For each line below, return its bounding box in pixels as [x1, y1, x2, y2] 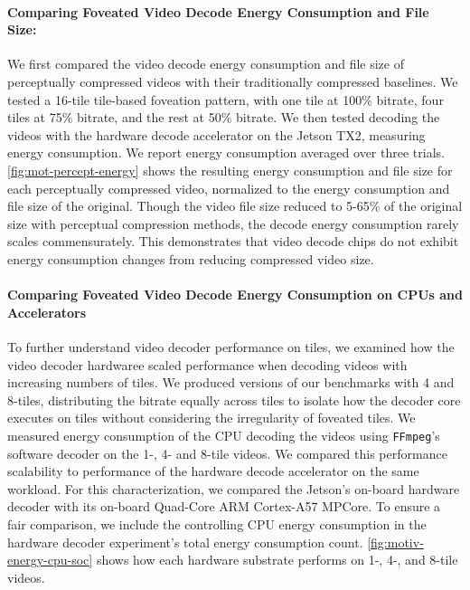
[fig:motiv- [367, 532, 424, 551]
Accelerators [7, 302, 87, 321]
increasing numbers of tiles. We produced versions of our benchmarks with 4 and [7, 373, 455, 392]
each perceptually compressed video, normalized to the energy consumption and [7, 178, 450, 197]
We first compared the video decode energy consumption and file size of [7, 54, 404, 73]
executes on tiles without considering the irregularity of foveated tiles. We [7, 408, 416, 427]
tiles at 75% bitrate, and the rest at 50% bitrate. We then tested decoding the [7, 108, 440, 127]
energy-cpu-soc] [7, 550, 93, 569]
